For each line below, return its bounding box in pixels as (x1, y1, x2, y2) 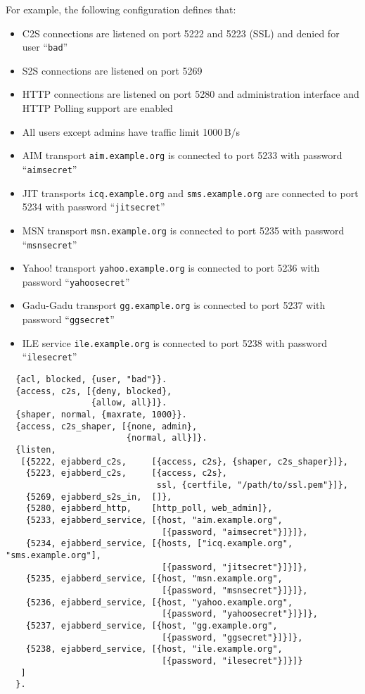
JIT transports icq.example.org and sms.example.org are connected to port (22, 185, 359, 200)
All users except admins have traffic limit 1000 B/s (22, 124, 241, 139)
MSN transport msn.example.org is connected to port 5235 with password (22, 222, 345, 237)
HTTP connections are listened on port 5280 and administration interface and (22, 87, 359, 101)
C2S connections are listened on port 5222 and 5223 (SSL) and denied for (22, 25, 340, 40)
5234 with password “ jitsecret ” (22, 199, 165, 214)
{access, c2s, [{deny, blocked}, (15, 386, 172, 396)
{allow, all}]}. (91, 398, 167, 408)
